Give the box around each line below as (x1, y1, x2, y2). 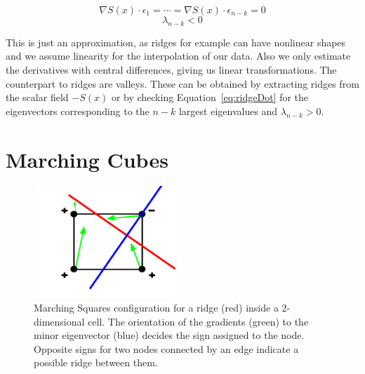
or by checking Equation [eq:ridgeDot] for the (111, 90, 309, 105)
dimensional (34, 314, 85, 328)
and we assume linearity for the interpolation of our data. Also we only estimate (6, 48, 351, 63)
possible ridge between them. (34, 355, 158, 370)
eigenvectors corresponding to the (6, 103, 150, 118)
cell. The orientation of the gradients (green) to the (88, 314, 309, 328)
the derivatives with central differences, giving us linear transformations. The (6, 62, 337, 76)
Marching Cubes (6, 145, 168, 173)
